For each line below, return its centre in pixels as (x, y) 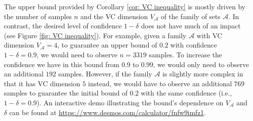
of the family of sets (191, 16)
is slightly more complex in (203, 74)
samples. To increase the (185, 54)
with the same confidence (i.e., (186, 93)
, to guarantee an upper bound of (107, 45)
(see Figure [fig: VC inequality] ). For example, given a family (95, 35)
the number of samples (38, 16)
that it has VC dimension (42, 83)
